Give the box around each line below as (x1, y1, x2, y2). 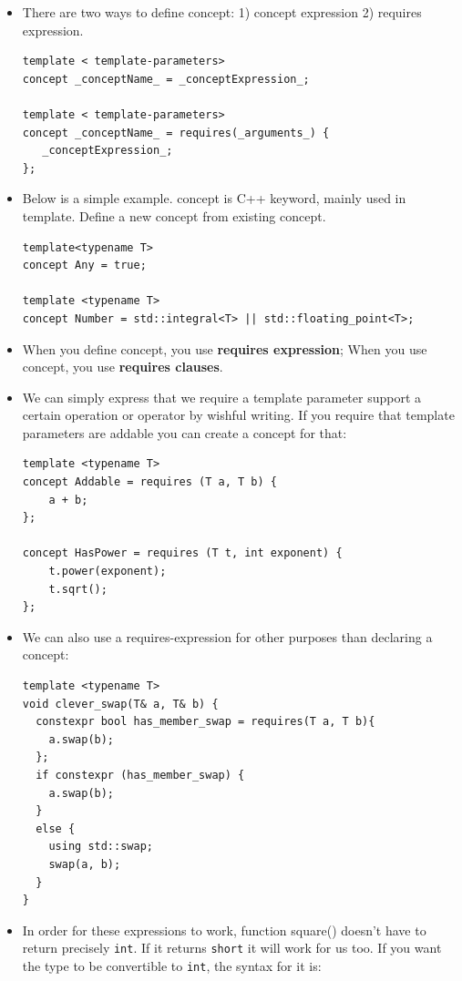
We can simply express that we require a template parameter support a (22, 387, 422, 406)
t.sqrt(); (48, 582, 108, 596)
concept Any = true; (22, 259, 147, 272)
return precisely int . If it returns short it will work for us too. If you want (22, 938, 442, 957)
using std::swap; (48, 840, 153, 853)
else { (36, 822, 76, 835)
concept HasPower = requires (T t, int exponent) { (22, 547, 343, 560)
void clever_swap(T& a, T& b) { (22, 697, 219, 710)
